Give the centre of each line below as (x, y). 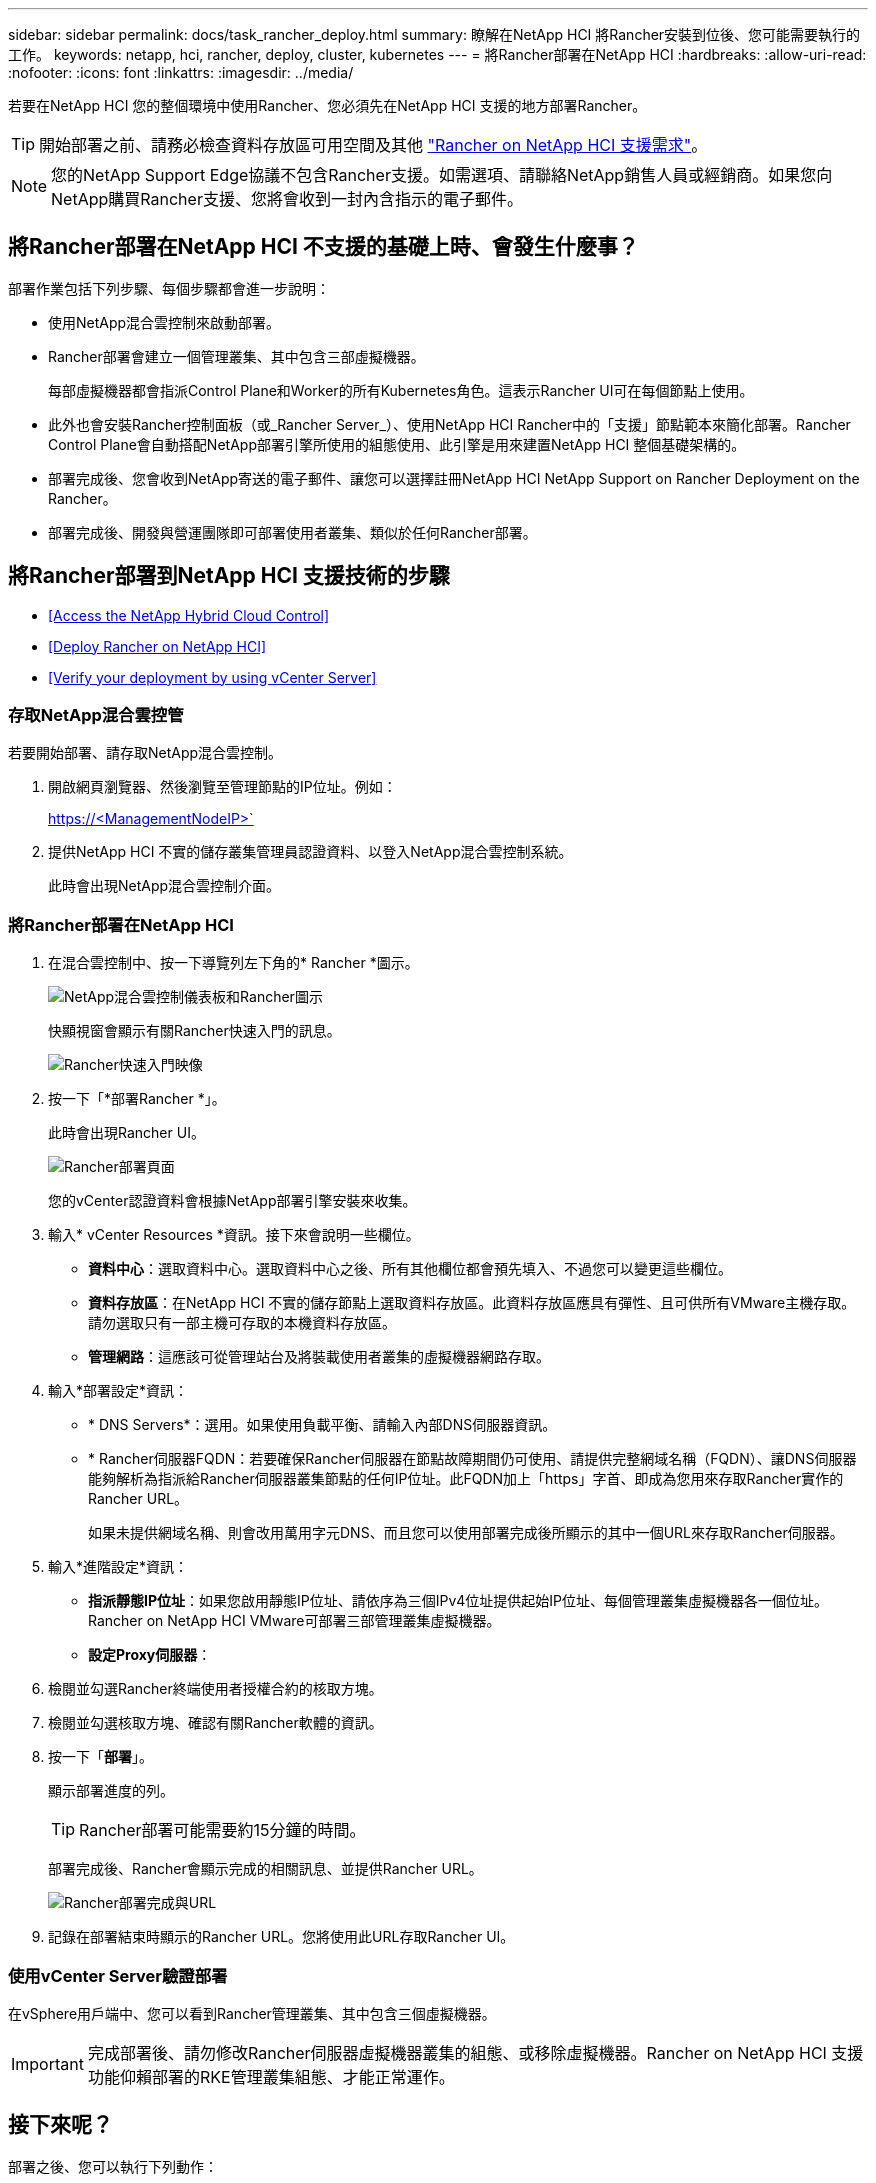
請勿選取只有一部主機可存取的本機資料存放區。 (242, 1323)
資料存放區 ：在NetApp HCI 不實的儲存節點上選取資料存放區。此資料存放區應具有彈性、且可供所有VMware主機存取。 (472, 1303)
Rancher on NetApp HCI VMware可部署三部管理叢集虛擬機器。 (294, 1621)
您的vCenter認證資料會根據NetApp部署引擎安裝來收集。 (232, 1201)
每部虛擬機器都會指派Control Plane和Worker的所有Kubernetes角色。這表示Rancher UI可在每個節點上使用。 (401, 390)
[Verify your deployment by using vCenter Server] (212, 677)
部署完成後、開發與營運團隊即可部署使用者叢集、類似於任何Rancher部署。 (292, 532)
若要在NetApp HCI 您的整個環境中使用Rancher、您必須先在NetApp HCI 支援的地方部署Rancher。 (327, 105)
